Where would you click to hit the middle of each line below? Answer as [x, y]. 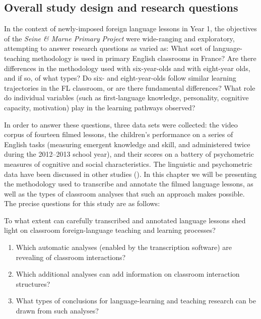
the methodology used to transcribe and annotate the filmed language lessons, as [129, 184]
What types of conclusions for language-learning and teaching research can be [136, 301]
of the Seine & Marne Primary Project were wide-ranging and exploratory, [119, 38]
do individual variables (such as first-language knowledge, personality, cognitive [126, 98]
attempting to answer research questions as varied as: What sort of [107, 48]
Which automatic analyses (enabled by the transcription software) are [124, 247]
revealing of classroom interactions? [71, 257]
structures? [33, 283]
